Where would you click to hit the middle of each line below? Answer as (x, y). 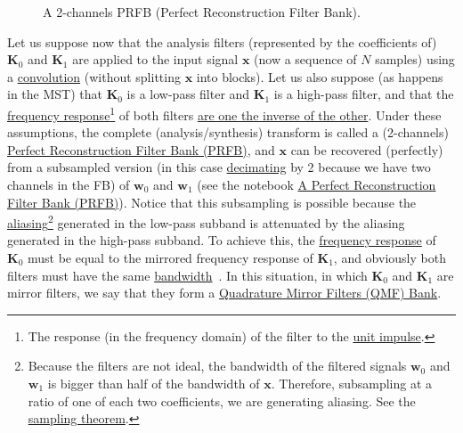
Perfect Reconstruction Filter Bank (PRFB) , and (141, 149)
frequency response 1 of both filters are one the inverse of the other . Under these (224, 113)
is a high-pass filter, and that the (364, 94)
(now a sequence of (305, 59)
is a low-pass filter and (188, 94)
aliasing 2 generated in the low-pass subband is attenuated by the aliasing (206, 221)
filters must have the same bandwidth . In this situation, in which (187, 275)
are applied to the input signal (155, 59)
